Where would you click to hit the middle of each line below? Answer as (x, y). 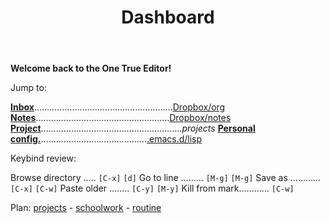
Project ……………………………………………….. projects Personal (133, 128)
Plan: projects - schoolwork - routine (86, 208)
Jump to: (28, 88)
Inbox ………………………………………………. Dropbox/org (118, 107)
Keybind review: (43, 158)
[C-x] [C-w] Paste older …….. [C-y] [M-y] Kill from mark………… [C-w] (152, 188)
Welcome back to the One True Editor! (91, 68)
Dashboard (168, 17)
